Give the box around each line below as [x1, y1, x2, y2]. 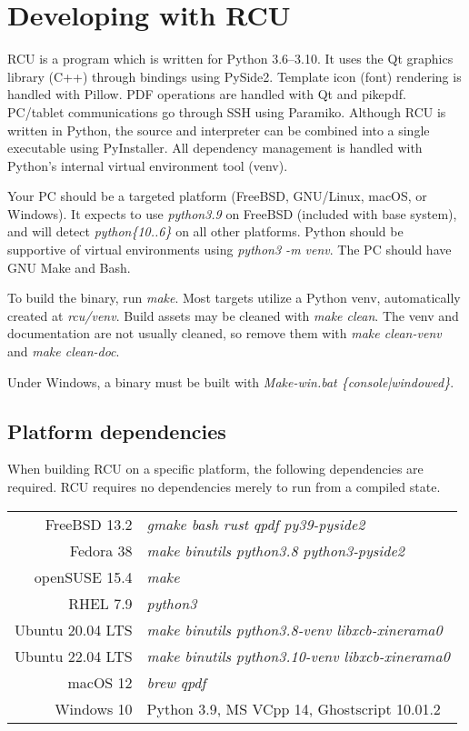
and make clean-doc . [7, 342, 120, 361]
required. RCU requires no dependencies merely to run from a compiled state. [7, 477, 441, 496]
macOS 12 [67, 671, 133, 693]
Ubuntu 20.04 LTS [15, 618, 133, 640]
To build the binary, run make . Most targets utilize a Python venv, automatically [7, 288, 461, 307]
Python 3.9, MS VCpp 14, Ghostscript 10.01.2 [146, 697, 441, 719]
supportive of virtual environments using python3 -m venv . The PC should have [7, 240, 452, 259]
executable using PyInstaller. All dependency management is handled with [7, 138, 423, 157]
